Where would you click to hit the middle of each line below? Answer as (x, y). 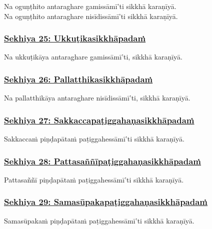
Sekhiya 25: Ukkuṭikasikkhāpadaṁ (75, 38)
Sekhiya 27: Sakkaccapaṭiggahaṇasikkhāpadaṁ (99, 120)
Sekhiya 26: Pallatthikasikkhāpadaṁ (78, 79)
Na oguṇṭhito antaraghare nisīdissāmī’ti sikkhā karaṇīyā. (91, 16)
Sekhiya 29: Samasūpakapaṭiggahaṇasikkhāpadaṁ (106, 202)
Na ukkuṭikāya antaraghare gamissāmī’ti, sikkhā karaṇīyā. (93, 57)
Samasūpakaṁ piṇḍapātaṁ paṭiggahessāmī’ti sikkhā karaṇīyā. (99, 220)
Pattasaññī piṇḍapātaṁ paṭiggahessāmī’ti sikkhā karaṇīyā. (94, 179)
